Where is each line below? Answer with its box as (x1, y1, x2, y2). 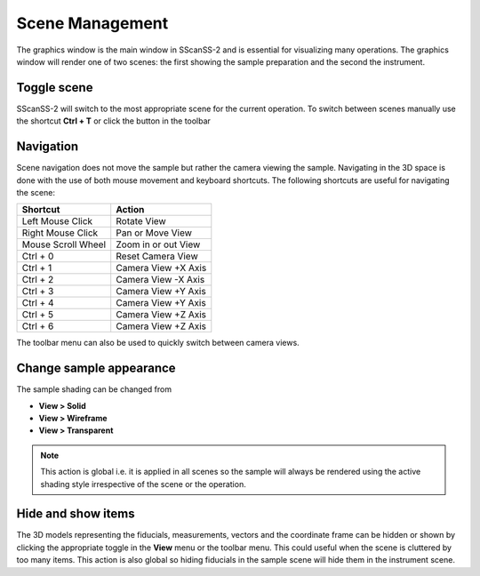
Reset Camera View (116, 250, 199, 262)
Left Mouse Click (21, 215, 93, 228)
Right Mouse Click (21, 227, 99, 239)
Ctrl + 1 (21, 262, 52, 275)
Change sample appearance (16, 361, 177, 376)
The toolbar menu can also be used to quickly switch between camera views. (16, 338, 300, 348)
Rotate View (116, 215, 166, 228)
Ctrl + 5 (21, 308, 53, 321)
